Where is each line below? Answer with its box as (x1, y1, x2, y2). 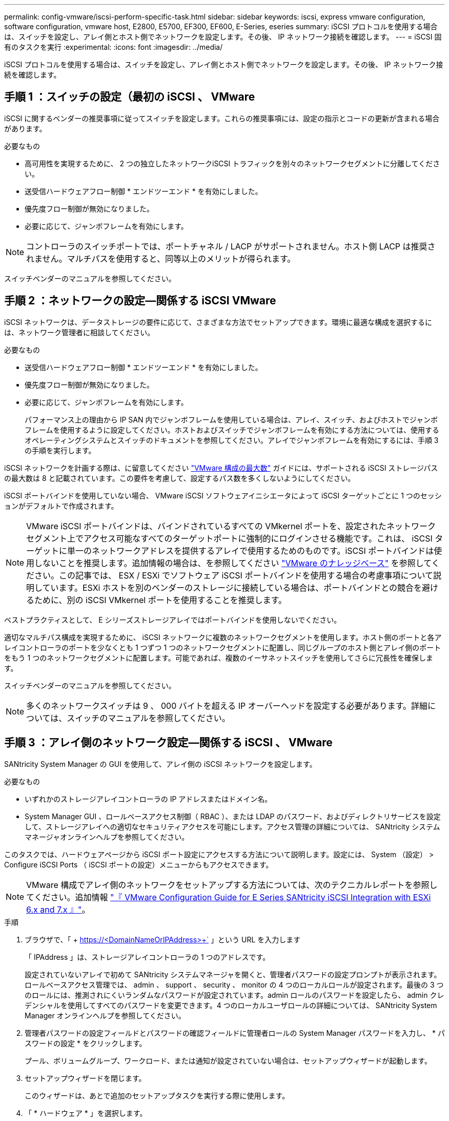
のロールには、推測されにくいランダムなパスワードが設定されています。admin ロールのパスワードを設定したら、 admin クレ (25, 990, 444, 999)
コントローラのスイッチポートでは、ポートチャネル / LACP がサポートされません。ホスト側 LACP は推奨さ (26, 241, 436, 252)
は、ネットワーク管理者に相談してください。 (4, 327, 155, 337)
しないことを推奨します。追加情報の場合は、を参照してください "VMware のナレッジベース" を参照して (34, 557, 432, 568)
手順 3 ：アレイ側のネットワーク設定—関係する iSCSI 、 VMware (4, 736, 333, 749)
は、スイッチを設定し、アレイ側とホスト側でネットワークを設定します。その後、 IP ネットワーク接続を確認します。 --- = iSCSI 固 (4, 32, 442, 41)
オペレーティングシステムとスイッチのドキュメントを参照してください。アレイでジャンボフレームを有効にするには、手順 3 (25, 435, 439, 444)
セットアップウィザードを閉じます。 (25, 1073, 146, 1083)
